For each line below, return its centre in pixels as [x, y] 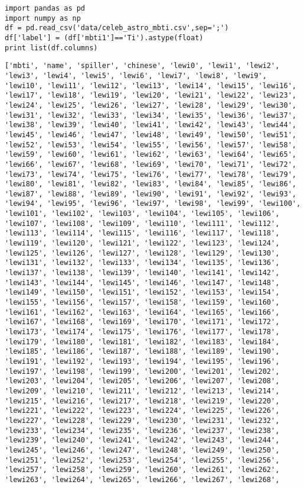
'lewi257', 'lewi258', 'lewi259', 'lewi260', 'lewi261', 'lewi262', [142, 470]
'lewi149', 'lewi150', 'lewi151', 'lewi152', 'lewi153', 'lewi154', [142, 293]
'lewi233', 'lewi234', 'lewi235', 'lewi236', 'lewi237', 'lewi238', [142, 430]
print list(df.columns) [51, 48]
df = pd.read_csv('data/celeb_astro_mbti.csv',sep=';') [117, 28]
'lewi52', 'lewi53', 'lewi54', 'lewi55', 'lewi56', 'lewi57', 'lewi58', [151, 145]
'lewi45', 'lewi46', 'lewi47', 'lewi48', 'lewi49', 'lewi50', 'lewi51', [151, 135]
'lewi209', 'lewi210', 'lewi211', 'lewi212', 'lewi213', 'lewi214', [142, 391]
